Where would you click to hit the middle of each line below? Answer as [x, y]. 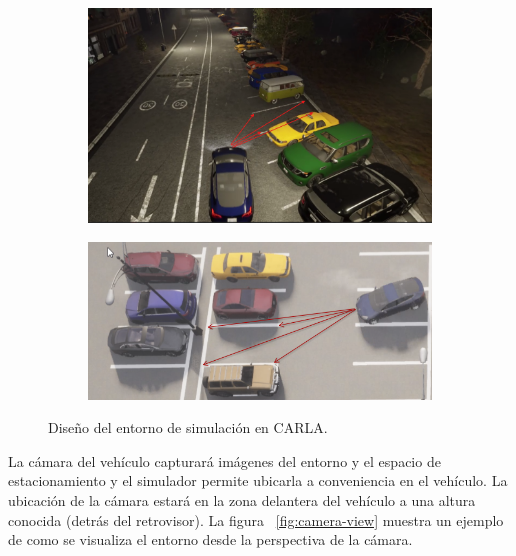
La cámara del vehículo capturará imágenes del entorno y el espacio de [224, 460]
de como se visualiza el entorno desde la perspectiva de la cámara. [210, 539]
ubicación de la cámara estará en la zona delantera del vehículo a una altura [242, 499]
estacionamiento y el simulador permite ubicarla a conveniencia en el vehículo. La [258, 480]
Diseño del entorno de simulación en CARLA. [188, 427]
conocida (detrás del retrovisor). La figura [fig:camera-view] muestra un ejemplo [256, 519]
